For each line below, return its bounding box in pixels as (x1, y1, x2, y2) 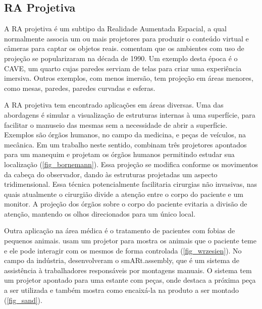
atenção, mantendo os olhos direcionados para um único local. (4, 208, 196, 219)
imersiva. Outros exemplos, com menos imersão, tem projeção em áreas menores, (4, 73, 253, 83)
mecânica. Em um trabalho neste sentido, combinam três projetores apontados (4, 139, 247, 149)
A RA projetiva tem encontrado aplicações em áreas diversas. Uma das (4, 99, 224, 110)
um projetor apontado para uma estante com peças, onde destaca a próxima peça (4, 275, 256, 285)
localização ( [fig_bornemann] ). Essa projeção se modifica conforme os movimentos (4, 159, 258, 169)
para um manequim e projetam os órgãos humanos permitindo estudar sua (4, 149, 235, 160)
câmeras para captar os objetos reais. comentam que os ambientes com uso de (4, 43, 244, 54)
